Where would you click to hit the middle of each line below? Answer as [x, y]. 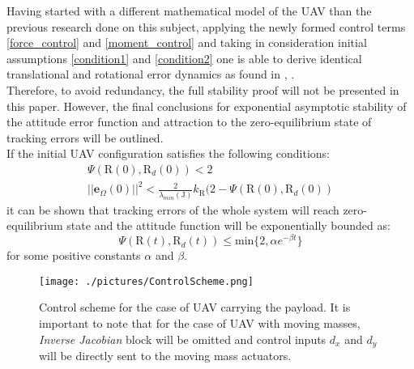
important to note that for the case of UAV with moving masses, [200, 322]
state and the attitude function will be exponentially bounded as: [228, 225]
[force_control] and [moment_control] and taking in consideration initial [187, 42]
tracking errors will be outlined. [85, 137]
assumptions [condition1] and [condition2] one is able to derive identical [184, 58]
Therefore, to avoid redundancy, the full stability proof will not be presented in [203, 89]
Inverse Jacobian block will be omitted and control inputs [183, 339]
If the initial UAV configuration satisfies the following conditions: [168, 153]
